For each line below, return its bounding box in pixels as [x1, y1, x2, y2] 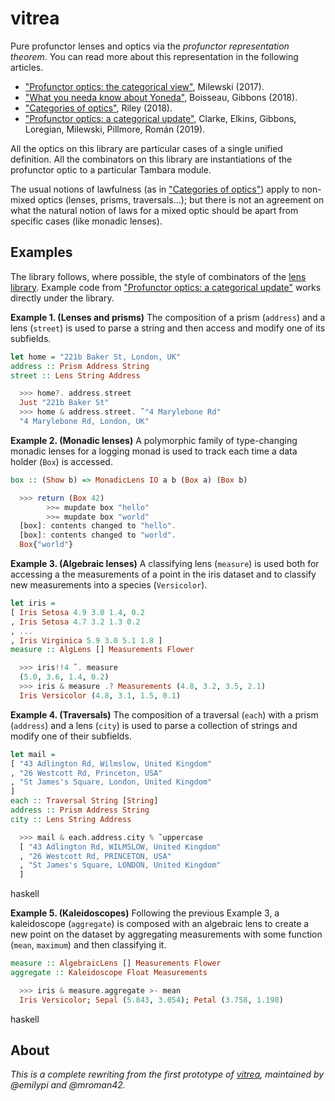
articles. [10, 61, 44, 73]
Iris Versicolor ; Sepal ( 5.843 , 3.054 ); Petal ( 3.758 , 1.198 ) [19, 995, 284, 1005]
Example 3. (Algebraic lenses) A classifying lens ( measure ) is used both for [10, 558, 320, 569]
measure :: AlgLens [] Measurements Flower [10, 645, 195, 655]
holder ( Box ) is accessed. [10, 455, 113, 467]
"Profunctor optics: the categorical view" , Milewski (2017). [24, 80, 265, 92]
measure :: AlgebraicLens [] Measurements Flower [10, 958, 222, 969]
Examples [10, 244, 73, 261]
